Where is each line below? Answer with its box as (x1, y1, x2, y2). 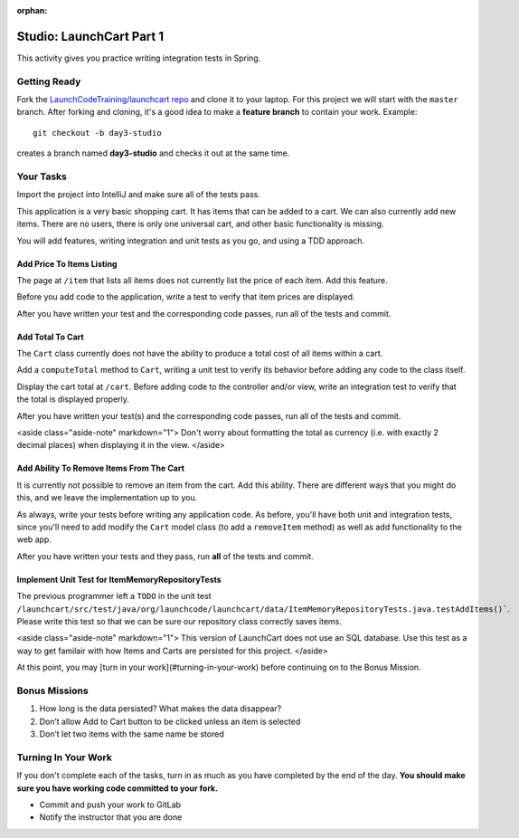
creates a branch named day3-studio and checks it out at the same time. (16, 148, 290, 158)
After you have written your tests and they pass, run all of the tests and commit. (16, 550, 314, 561)
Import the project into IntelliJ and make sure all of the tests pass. (16, 189, 261, 200)
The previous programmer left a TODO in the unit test (16, 591, 212, 602)
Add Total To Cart (16, 331, 85, 342)
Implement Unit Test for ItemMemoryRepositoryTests (16, 574, 222, 585)
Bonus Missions (16, 684, 90, 697)
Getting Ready (16, 75, 81, 88)
